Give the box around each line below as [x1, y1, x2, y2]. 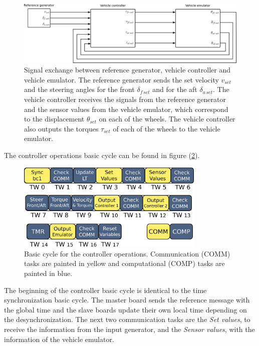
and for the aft [152, 84, 197, 94]
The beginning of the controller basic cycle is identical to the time [4, 284, 207, 295]
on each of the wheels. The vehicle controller [99, 113, 235, 124]
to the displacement [24, 113, 85, 124]
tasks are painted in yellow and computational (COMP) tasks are [24, 258, 225, 268]
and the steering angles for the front [24, 84, 135, 94]
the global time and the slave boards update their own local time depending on [4, 304, 247, 314]
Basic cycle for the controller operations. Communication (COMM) [24, 248, 230, 258]
